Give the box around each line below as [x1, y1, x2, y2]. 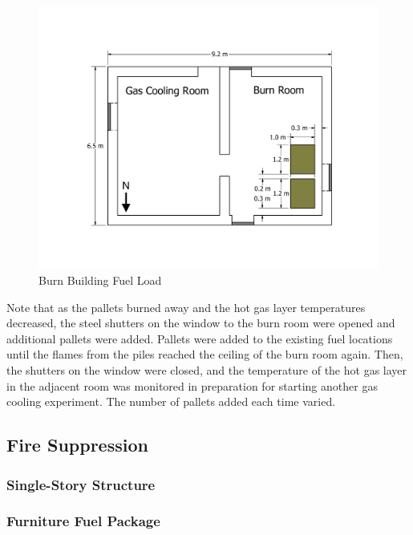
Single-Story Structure [6, 474, 156, 494]
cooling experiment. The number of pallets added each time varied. [6, 393, 336, 410]
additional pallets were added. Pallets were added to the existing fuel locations [6, 330, 393, 347]
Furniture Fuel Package [6, 511, 160, 531]
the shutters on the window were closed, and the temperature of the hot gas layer [6, 362, 407, 379]
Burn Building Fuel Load [38, 272, 162, 289]
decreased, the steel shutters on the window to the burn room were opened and [6, 314, 395, 331]
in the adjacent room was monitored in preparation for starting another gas [6, 377, 378, 394]
